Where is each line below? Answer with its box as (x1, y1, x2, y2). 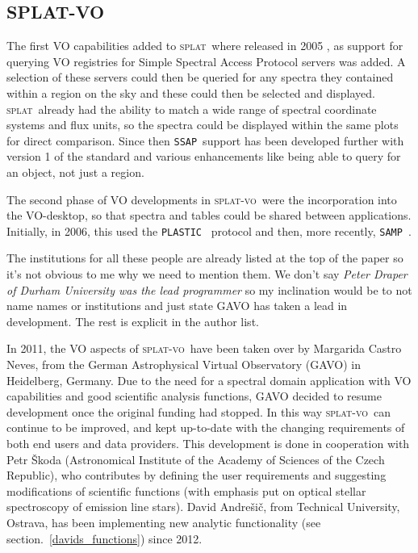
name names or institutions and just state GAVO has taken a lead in (6, 297, 348, 314)
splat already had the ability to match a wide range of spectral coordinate (6, 100, 377, 117)
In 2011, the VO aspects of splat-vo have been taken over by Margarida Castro (6, 340, 402, 357)
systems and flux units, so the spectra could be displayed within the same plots (6, 116, 399, 133)
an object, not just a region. (6, 164, 144, 181)
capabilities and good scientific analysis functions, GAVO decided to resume (6, 388, 382, 404)
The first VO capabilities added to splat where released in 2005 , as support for (6, 37, 403, 54)
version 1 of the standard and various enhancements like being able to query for (6, 148, 401, 165)
